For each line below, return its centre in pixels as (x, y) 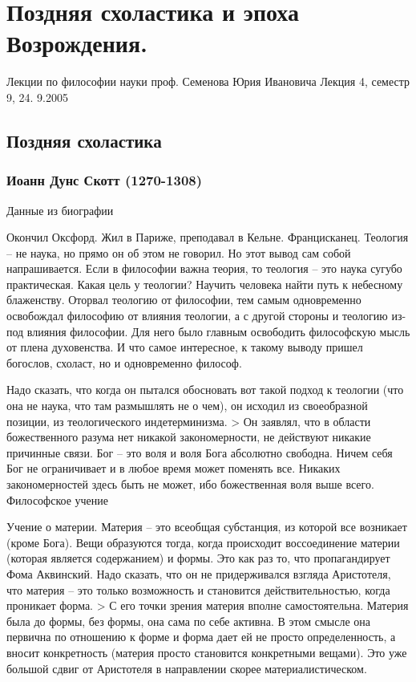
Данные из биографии (60, 210)
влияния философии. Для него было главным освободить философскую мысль (218, 331)
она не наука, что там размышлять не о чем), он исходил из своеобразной (187, 406)
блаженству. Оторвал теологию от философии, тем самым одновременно (184, 300)
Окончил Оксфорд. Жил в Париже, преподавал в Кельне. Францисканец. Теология (208, 237)
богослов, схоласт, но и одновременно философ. (124, 362)
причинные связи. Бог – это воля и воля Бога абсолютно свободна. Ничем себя (200, 452)
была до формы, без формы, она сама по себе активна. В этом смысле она (188, 621)
